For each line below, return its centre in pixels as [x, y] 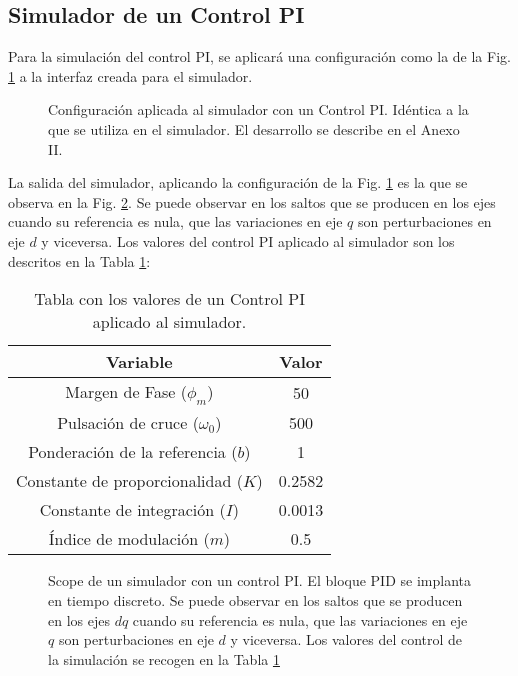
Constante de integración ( [132, 510]
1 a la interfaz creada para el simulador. [130, 75]
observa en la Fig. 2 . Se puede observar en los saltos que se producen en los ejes [252, 201]
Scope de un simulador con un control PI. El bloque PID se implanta [259, 580]
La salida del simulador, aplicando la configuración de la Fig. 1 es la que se [238, 182]
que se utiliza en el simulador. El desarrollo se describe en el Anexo [254, 128]
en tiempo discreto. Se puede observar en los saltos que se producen [255, 599]
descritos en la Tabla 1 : [79, 260]
